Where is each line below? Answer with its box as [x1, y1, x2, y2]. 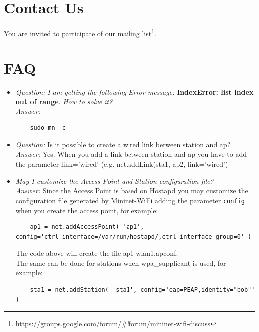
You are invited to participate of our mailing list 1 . [4, 27, 156, 38]
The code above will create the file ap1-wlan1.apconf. [15, 248, 178, 258]
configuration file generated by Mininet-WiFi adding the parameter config [15, 195, 245, 205]
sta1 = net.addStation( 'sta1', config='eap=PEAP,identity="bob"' [30, 286, 255, 294]
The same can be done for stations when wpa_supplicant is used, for [15, 257, 226, 268]
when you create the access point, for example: [15, 205, 158, 215]
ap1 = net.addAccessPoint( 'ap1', [30, 223, 144, 231]
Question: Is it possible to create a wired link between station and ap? [15, 139, 231, 149]
